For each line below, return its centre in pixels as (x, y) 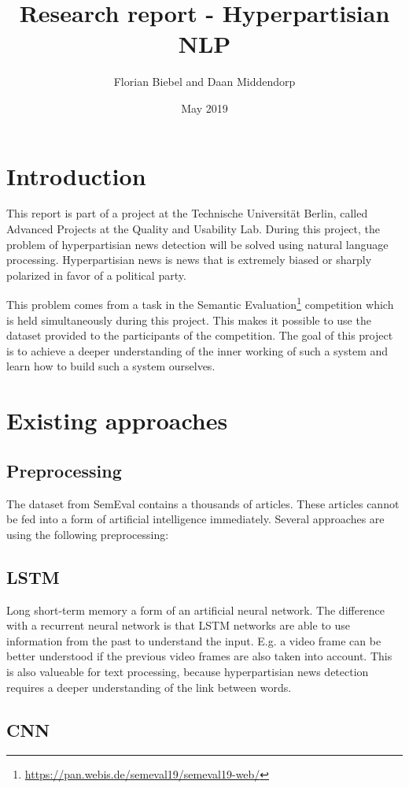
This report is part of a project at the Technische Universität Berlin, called (187, 213)
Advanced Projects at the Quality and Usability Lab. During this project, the (193, 229)
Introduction (76, 175)
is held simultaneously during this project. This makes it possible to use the (189, 320)
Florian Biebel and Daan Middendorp (204, 82)
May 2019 (204, 108)
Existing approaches (117, 420)
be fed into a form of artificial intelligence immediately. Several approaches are (195, 519)
